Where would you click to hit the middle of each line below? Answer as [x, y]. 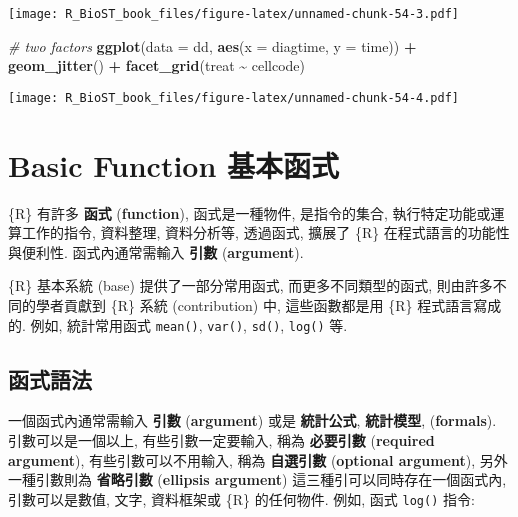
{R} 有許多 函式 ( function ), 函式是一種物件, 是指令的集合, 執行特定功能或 [249, 212]
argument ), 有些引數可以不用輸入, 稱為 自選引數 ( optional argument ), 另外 [258, 459]
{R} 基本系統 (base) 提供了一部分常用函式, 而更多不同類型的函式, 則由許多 [250, 285]
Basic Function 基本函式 [174, 164]
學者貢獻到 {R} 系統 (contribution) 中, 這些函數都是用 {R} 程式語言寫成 [268, 305]
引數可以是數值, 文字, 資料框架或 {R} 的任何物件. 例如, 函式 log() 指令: [241, 498]
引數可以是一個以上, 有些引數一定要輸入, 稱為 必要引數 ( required [221, 440]
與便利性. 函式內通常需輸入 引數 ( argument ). [156, 251]
